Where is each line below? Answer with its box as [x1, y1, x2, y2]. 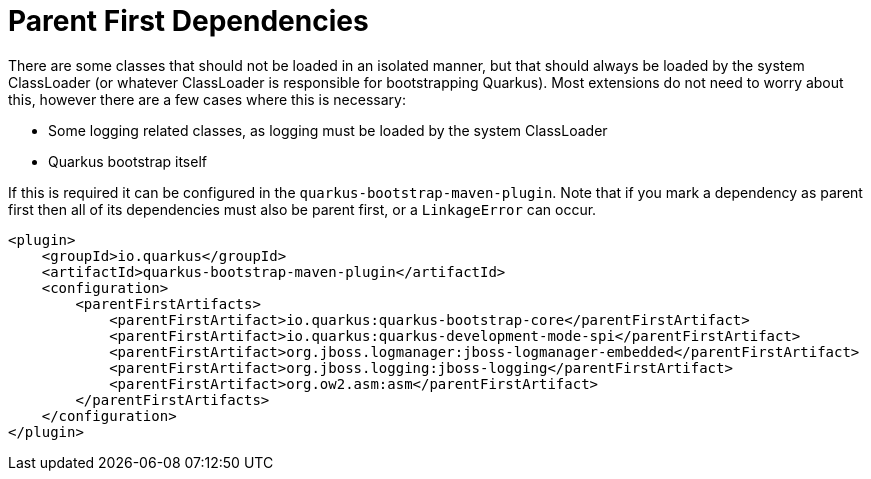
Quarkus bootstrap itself [48, 152, 207, 170]
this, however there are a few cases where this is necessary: [8, 90, 406, 108]
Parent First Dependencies [8, 4, 369, 38]
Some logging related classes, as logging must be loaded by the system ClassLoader [48, 121, 608, 139]
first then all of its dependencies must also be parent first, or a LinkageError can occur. [8, 200, 597, 218]
